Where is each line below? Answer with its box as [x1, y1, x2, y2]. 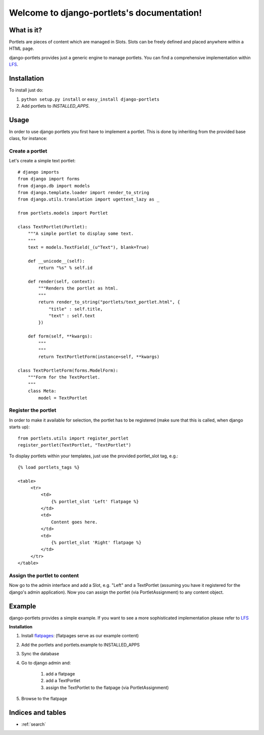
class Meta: [27, 388, 57, 394]
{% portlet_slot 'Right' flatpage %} [51, 540, 142, 545]
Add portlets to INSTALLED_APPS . [21, 103, 90, 109]
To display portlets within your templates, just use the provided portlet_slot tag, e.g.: [9, 453, 178, 459]
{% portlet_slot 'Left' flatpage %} [51, 499, 139, 504]
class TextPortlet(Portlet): [18, 224, 88, 229]
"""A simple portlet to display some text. [27, 231, 134, 237]
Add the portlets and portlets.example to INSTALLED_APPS [21, 642, 140, 647]
